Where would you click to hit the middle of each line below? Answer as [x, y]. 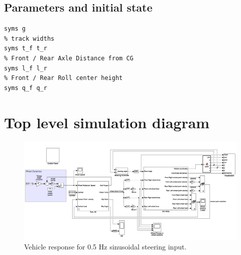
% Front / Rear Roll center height [64, 78]
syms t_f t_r [26, 49]
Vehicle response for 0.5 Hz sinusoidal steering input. [105, 247]
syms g [15, 29]
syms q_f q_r [26, 88]
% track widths [29, 38]
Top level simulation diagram [107, 122]
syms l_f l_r [26, 68]
